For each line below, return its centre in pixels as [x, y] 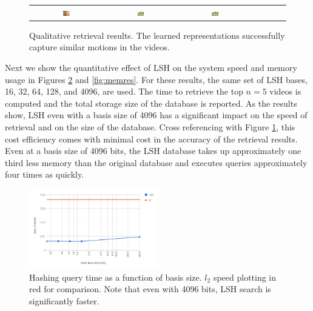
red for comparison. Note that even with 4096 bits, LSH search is [150, 289]
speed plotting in [245, 277]
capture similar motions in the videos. [99, 47]
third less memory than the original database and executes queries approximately [156, 162]
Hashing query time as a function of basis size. [116, 277]
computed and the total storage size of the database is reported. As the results [151, 103]
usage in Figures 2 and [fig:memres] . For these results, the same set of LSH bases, [156, 79]
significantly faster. [64, 300]
